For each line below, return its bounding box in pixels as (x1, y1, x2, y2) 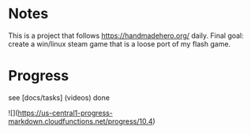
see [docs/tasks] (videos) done (8, 92, 111, 102)
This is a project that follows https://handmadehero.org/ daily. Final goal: (8, 31, 245, 40)
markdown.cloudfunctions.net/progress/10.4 (8, 116, 153, 126)
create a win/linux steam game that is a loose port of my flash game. (8, 39, 231, 48)
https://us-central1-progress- (17, 108, 113, 117)
